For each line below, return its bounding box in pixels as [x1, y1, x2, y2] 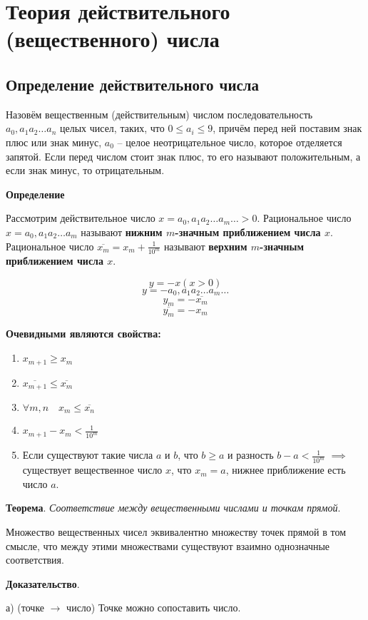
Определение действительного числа [6, 73, 260, 95]
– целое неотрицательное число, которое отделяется [117, 134, 342, 149]
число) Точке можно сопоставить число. [66, 600, 241, 615]
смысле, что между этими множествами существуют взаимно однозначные [6, 538, 330, 553]
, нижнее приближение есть [225, 462, 346, 477]
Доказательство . [6, 576, 80, 591]
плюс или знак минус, [6, 134, 102, 149]
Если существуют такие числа [22, 447, 153, 462]
